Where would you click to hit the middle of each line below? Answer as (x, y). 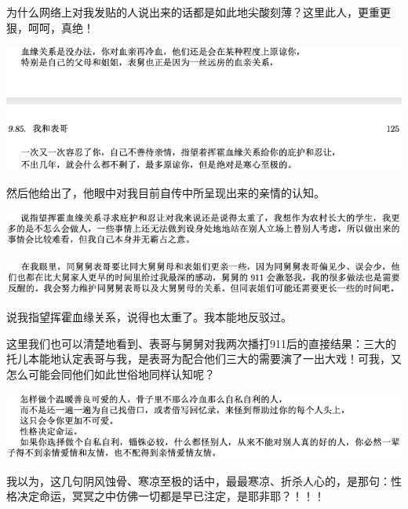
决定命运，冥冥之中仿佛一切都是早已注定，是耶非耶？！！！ (171, 496)
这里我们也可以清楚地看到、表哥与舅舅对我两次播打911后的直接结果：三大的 (201, 343)
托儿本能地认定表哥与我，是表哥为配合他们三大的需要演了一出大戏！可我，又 (204, 359)
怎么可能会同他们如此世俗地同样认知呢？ (111, 374)
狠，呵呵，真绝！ (50, 27)
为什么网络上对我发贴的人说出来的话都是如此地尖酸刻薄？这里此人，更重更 (199, 12)
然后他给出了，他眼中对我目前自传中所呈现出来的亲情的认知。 (166, 193)
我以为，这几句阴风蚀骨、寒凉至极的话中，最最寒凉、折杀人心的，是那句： (199, 480)
